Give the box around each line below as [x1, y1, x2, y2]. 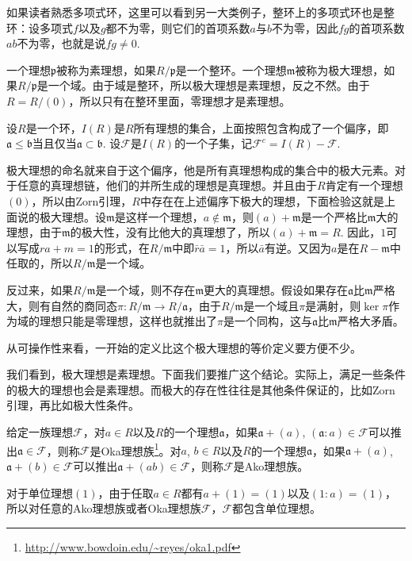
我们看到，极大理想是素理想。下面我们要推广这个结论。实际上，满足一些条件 [6, 366, 406, 382]
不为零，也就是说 [17, 35, 106, 52]
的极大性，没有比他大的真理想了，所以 [70, 224, 270, 240]
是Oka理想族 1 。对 [90, 440, 181, 459]
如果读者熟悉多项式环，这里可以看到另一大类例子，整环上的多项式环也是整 [6, 4, 395, 20]
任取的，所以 [6, 255, 73, 271]
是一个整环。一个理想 [175, 61, 287, 78]
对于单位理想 [6, 484, 73, 501]
